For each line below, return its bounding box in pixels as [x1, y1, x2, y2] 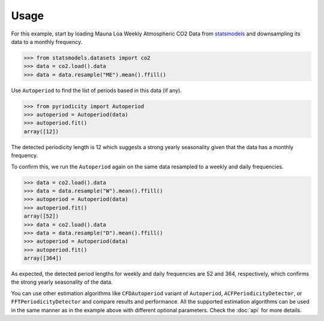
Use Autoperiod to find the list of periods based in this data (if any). [11, 87, 182, 94]
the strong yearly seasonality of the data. [11, 278, 113, 286]
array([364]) [23, 255, 62, 261]
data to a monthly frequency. [11, 38, 83, 45]
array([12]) [23, 128, 59, 135]
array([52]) [23, 213, 59, 219]
